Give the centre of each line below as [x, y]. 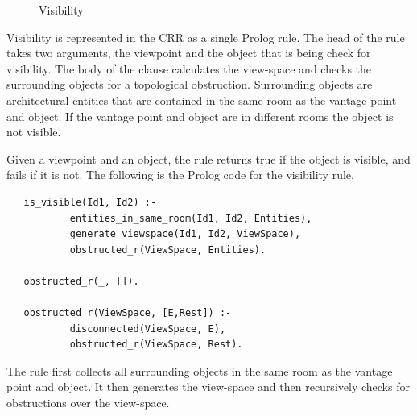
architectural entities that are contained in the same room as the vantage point [202, 100]
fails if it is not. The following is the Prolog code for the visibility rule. [180, 175]
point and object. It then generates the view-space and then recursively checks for [208, 387]
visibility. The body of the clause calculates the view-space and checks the [189, 68]
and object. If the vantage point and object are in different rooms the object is [200, 116]
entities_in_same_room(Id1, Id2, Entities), [191, 218]
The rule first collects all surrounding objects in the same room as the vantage [200, 370]
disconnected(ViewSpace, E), [148, 329]
